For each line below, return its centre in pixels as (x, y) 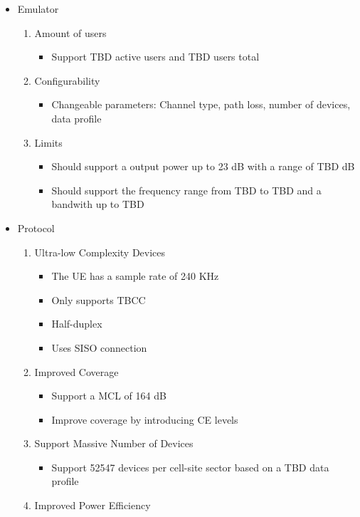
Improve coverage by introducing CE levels (145, 419)
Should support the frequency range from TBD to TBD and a (186, 190)
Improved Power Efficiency (92, 505)
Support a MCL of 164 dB (109, 396)
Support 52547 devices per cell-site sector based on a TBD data (190, 467)
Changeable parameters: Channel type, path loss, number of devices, (201, 104)
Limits (48, 142)
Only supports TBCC (99, 299)
